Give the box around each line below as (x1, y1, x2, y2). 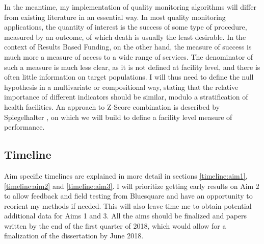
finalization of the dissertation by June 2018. (4, 230, 144, 241)
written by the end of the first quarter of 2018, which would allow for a (4, 220, 226, 231)
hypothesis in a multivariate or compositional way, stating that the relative (4, 81, 239, 92)
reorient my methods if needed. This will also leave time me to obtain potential (4, 200, 252, 211)
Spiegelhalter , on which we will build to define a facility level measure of (4, 111, 232, 122)
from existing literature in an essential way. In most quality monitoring (4, 11, 226, 22)
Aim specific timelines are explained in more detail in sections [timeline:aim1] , (4, 170, 248, 181)
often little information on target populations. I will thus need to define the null (4, 71, 254, 82)
